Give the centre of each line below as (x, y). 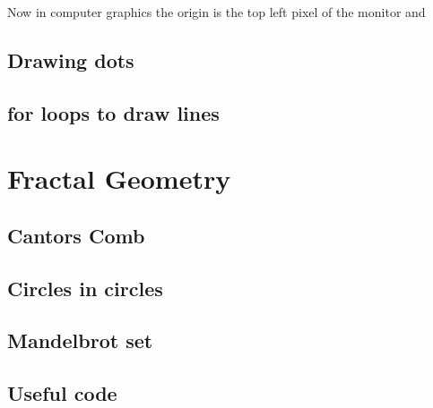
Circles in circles (85, 288)
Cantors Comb (76, 235)
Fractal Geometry (119, 178)
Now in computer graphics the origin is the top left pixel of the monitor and (216, 12)
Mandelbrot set (80, 340)
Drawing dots (71, 59)
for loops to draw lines (113, 112)
